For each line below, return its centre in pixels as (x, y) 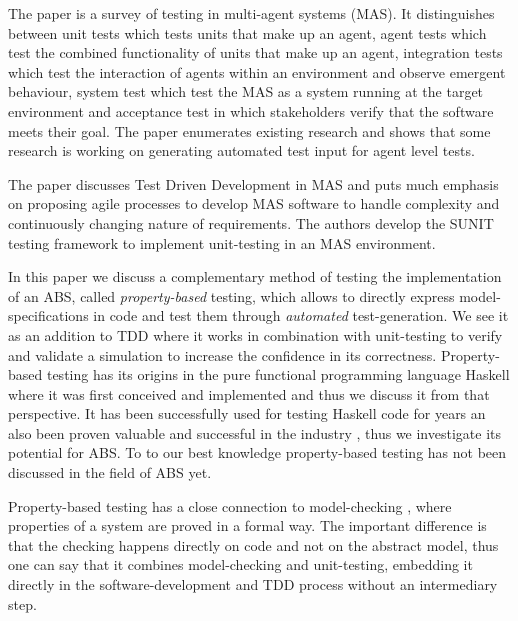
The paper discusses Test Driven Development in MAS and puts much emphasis (253, 183)
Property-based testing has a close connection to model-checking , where (230, 505)
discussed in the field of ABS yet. (110, 472)
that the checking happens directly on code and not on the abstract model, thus (253, 544)
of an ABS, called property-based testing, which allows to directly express (231, 295)
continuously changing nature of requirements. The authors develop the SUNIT (251, 222)
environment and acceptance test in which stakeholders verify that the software (251, 110)
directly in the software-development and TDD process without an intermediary (253, 584)
